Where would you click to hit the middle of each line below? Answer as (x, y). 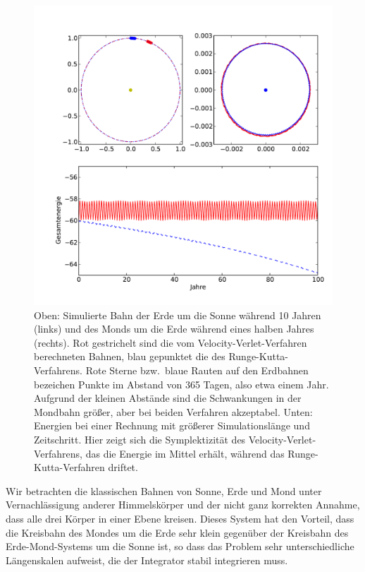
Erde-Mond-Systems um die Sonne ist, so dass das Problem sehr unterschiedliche (180, 546)
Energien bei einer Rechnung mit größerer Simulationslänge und (172, 425)
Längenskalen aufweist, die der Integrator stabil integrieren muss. (147, 560)
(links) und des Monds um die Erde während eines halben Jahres (174, 329)
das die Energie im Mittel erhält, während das (185, 453)
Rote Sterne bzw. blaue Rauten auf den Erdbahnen (197, 370)
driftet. (123, 467)
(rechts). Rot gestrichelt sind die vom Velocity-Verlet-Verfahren (171, 342)
